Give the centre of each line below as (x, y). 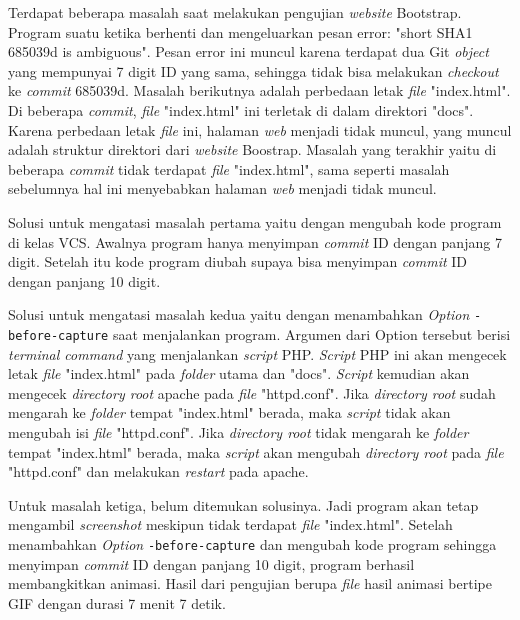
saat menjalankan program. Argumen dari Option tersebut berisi (311, 333)
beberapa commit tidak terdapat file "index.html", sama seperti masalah (229, 168)
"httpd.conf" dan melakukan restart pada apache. (158, 471)
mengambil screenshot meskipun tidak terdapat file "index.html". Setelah (230, 524)
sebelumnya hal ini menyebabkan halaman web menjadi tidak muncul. (222, 188)
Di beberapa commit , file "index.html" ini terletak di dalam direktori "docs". (241, 109)
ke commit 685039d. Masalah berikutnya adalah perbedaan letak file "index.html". (259, 90)
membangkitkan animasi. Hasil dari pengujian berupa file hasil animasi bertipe (250, 583)
